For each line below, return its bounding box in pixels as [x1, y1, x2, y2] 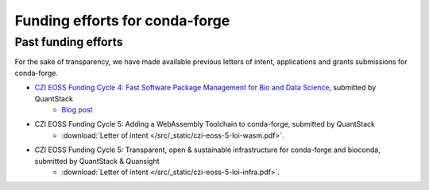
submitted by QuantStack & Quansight [34, 156, 160, 165]
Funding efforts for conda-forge [14, 12, 230, 29]
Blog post [61, 104, 93, 114]
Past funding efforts [14, 35, 123, 49]
